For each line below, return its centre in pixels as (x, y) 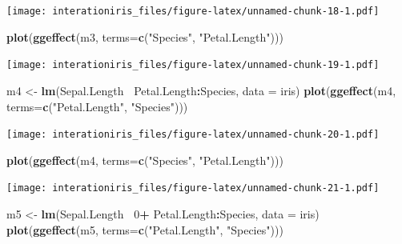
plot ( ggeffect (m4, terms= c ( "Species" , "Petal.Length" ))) (145, 160)
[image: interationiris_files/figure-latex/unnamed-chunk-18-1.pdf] (193, 11)
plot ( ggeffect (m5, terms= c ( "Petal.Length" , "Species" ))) (145, 229)
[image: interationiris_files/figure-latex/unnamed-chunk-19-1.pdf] (193, 65)
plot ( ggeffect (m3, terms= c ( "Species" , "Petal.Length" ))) (145, 36)
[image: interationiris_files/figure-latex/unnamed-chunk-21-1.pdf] (193, 188)
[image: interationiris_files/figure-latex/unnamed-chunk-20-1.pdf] (193, 135)
